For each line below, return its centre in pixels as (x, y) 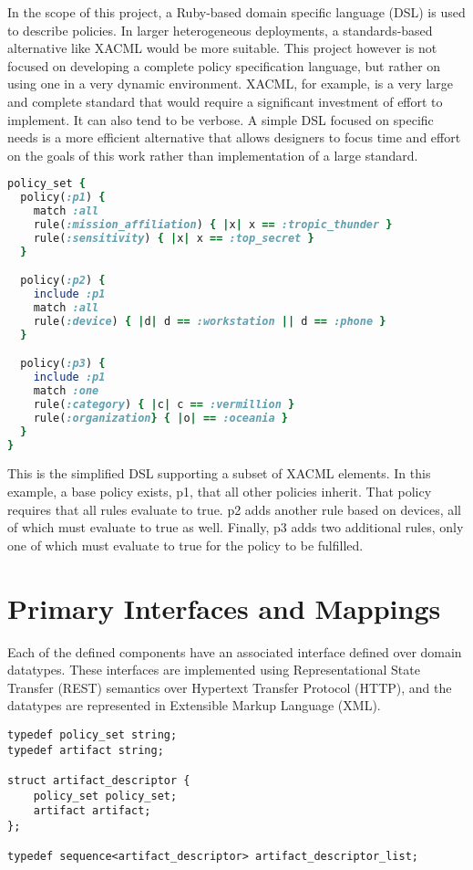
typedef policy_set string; (93, 734)
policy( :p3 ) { (63, 364)
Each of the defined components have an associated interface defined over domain (235, 651)
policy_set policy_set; (105, 796)
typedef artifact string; (86, 750)
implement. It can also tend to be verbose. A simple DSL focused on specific (221, 119)
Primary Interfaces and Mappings (224, 608)
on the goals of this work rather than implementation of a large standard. (213, 155)
